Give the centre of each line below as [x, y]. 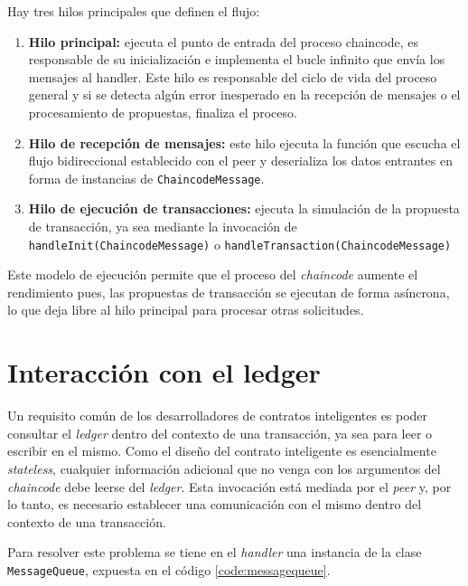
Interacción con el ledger [164, 372]
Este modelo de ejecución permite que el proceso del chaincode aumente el [213, 274]
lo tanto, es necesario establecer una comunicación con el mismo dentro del [215, 504]
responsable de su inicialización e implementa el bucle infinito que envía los [237, 59]
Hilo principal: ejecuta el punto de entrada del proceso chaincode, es [224, 41]
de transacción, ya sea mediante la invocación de [163, 226]
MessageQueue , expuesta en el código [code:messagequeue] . [169, 569]
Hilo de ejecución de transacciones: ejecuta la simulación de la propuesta [244, 208]
